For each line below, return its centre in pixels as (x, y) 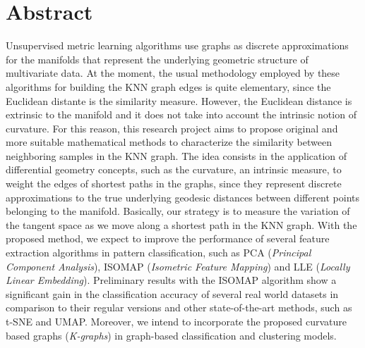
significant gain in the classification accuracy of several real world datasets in (172, 293)
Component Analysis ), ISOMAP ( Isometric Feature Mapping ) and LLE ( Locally (178, 266)
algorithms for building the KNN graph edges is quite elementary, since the (168, 86)
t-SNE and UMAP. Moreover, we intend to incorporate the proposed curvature (176, 321)
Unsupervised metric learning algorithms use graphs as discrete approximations (177, 45)
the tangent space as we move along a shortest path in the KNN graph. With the (181, 224)
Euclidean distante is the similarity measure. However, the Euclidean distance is (179, 100)
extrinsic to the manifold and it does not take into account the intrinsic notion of (181, 114)
